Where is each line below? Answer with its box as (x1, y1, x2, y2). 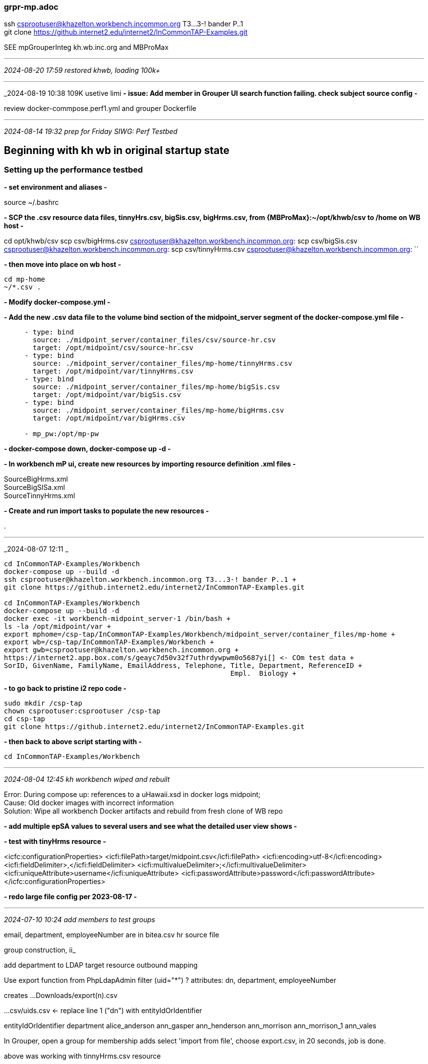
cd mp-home (4, 275, 45, 283)
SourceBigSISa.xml (4, 483, 65, 491)
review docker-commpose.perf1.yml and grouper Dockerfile (4, 104, 196, 113)
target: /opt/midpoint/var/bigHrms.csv (33, 414, 185, 422)
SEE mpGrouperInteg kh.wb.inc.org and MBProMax (4, 43, 169, 52)
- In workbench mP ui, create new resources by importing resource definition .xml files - (4, 459, 296, 468)
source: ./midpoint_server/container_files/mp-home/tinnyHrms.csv (33, 359, 293, 367)
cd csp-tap (4, 714, 45, 723)
